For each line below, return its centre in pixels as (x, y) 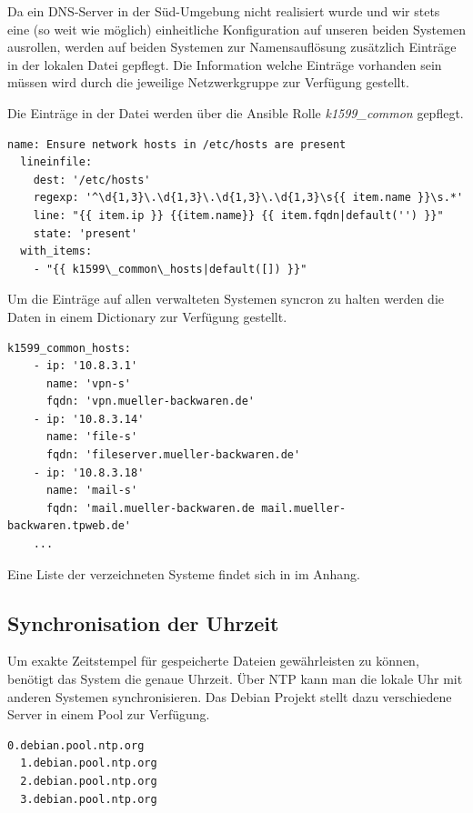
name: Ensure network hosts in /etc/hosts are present (177, 144)
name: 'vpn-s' (89, 383)
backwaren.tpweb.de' (70, 526)
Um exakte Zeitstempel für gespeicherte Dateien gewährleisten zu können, (213, 661)
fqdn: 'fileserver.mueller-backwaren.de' (173, 455)
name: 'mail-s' (92, 491)
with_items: (56, 251)
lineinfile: (56, 162)
